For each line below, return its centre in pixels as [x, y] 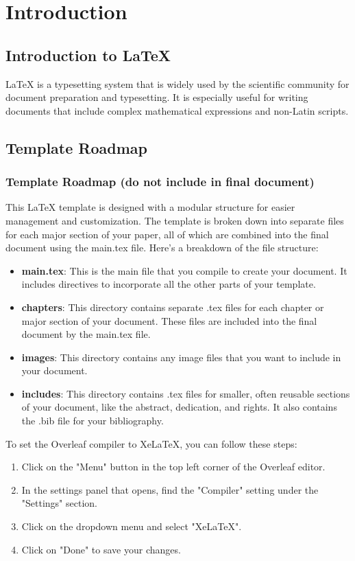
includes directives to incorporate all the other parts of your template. [169, 284]
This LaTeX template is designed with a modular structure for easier [150, 207]
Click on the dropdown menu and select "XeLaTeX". [132, 526]
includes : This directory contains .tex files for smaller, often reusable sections [186, 393]
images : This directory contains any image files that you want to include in [181, 357]
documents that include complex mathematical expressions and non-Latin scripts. [177, 110]
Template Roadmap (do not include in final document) [160, 182]
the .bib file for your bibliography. [93, 421]
